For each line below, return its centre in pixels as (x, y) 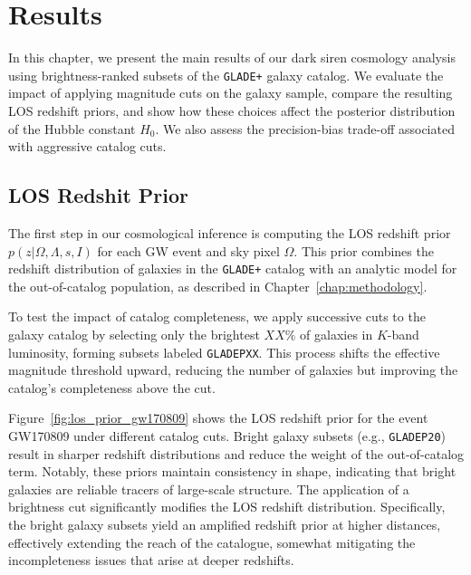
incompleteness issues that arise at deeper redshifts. (151, 560)
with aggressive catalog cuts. (87, 146)
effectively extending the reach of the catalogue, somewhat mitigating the (212, 542)
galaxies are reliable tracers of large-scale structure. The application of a (209, 489)
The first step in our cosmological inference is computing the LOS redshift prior (230, 232)
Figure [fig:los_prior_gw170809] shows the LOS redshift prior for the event (218, 418)
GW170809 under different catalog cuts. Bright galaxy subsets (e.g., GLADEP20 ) (227, 436)
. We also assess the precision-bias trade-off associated (305, 128)
